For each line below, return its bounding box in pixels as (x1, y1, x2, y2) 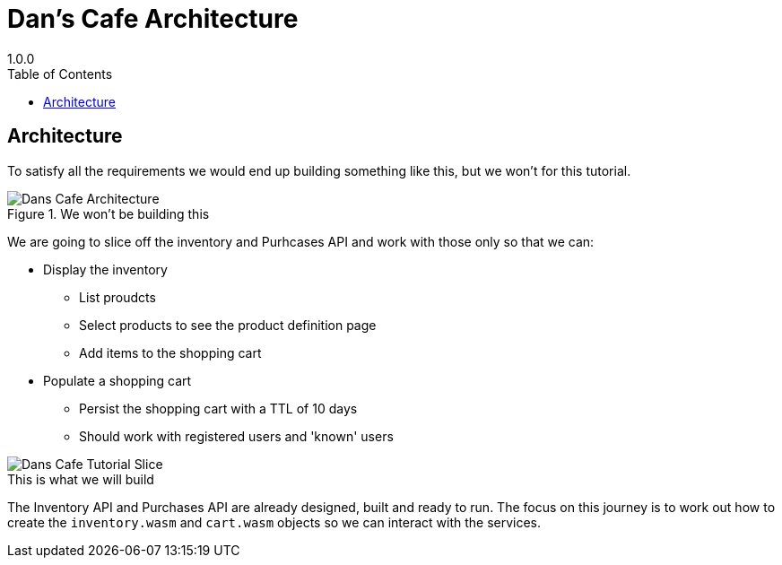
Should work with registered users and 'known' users (79, 428, 394, 444)
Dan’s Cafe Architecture (7, 4, 299, 34)
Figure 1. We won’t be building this (7, 205, 210, 222)
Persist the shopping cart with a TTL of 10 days (79, 400, 358, 416)
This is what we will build (7, 471, 154, 487)
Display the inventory (43, 261, 168, 277)
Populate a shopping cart (43, 372, 192, 388)
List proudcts (79, 289, 156, 305)
